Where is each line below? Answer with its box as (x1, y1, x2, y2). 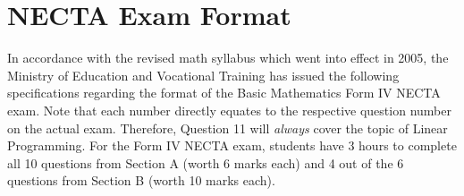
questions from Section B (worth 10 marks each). (7, 171, 275, 190)
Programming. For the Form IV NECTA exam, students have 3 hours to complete (7, 136, 457, 155)
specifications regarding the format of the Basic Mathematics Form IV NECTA (7, 83, 441, 102)
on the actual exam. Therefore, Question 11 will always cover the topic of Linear (7, 118, 448, 137)
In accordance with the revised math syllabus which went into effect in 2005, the (7, 48, 449, 67)
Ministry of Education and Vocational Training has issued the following (7, 65, 400, 84)
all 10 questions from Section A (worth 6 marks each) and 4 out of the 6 (7, 153, 404, 172)
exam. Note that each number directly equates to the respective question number (7, 100, 451, 119)
